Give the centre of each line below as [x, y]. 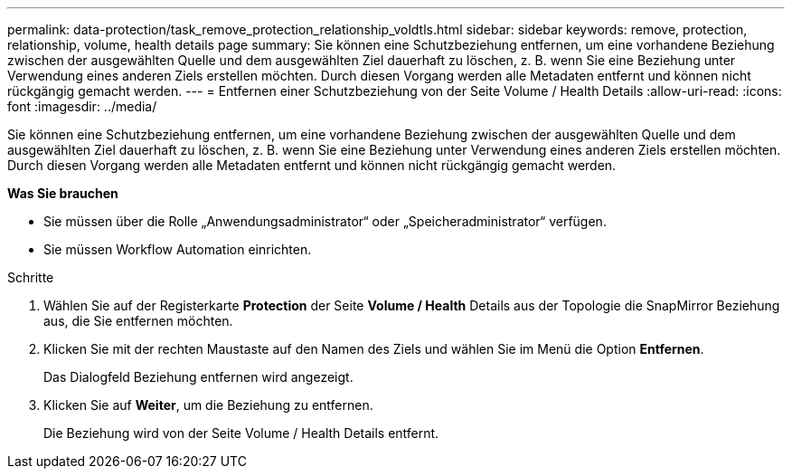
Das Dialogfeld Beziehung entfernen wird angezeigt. [198, 377]
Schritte [31, 277]
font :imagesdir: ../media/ [82, 106]
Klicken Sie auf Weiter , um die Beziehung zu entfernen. [208, 405]
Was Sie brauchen [63, 193]
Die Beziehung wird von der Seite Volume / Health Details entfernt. [241, 433]
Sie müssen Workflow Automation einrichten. [178, 249]
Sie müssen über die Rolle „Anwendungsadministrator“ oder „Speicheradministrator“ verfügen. [325, 221]
